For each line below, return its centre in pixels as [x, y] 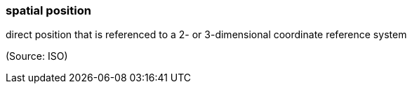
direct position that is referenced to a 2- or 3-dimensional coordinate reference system [206, 35]
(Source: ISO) [37, 56]
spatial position [48, 10]
